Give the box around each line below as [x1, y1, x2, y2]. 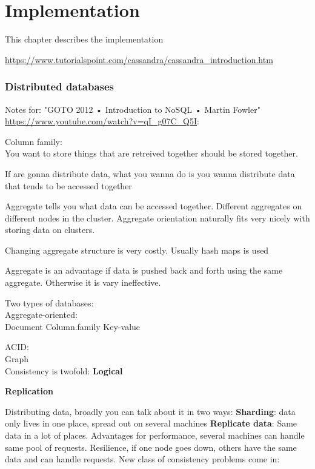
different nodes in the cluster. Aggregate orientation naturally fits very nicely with [5, 211, 310, 224]
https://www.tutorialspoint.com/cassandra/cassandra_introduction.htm [5, 53, 273, 66]
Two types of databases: [5, 296, 94, 309]
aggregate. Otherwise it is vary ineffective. [5, 276, 161, 289]
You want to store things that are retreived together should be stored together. [5, 147, 298, 160]
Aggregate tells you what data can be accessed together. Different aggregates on [5, 200, 302, 212]
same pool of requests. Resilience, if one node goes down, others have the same [5, 440, 297, 453]
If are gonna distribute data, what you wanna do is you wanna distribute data [5, 167, 295, 180]
